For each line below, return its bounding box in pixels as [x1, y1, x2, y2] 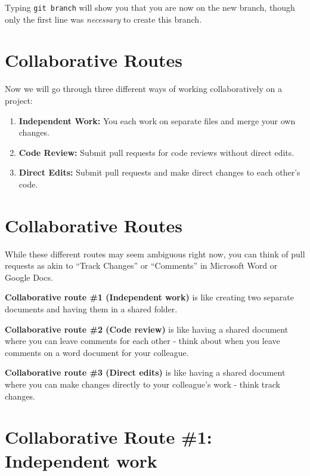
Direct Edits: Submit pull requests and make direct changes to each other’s [18, 166, 300, 179]
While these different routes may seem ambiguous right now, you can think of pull [5, 247, 305, 260]
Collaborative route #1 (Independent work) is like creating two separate [5, 291, 294, 303]
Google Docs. [5, 271, 53, 283]
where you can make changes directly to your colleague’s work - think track [5, 378, 280, 390]
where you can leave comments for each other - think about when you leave [5, 334, 280, 347]
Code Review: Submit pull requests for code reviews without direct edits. [18, 146, 294, 158]
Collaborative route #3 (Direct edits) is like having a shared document [5, 366, 286, 379]
